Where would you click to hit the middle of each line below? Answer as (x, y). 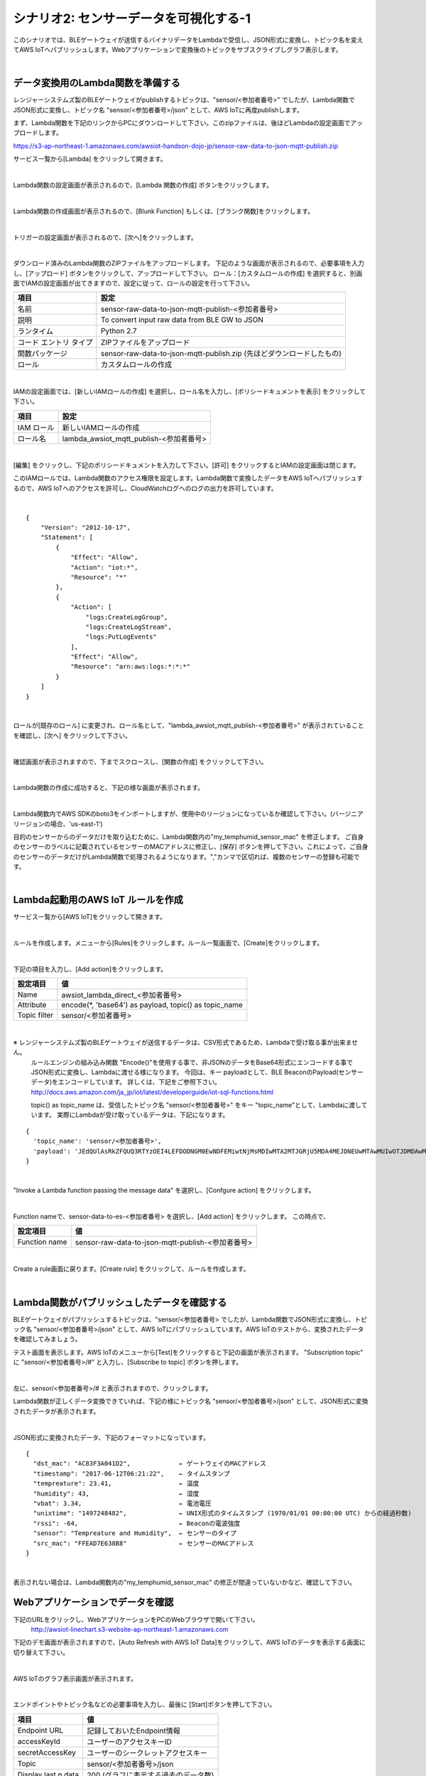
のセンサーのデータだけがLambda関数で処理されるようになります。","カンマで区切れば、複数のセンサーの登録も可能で (186, 857)
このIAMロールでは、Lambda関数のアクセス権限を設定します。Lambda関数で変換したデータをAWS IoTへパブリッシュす (188, 478)
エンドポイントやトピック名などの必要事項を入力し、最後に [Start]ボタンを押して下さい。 (144, 1704)
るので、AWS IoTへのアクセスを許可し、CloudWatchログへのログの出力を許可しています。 (146, 488)
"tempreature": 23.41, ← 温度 (116, 1484)
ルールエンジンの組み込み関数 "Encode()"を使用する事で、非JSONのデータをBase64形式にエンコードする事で (192, 1062)
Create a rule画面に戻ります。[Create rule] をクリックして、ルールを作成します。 (131, 1269)
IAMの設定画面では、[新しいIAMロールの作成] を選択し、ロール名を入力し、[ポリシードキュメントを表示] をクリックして (190, 391)
